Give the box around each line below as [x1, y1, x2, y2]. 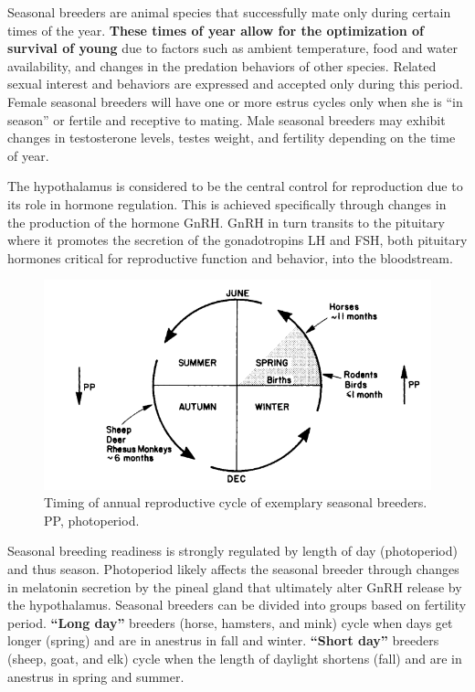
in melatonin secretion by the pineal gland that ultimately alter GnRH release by [7, 577, 462, 596]
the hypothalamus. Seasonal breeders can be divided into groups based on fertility [7, 595, 467, 614]
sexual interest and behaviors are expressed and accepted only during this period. [7, 74, 463, 93]
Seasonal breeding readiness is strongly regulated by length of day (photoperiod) [7, 541, 458, 560]
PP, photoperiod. [44, 510, 140, 529]
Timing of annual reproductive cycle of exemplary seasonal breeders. [44, 493, 427, 512]
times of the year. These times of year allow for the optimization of [7, 20, 425, 39]
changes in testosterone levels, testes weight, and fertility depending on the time [7, 128, 456, 147]
